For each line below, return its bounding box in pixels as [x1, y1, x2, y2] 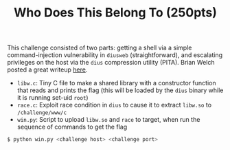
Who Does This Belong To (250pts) [13, 5, 218, 21]
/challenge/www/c [16, 109, 67, 116]
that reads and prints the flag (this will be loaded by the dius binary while [16, 86, 224, 94]
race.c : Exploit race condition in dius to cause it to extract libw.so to [16, 101, 211, 109]
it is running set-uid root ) [16, 94, 89, 102]
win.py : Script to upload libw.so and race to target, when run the [16, 116, 200, 124]
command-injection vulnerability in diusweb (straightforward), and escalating [7, 51, 223, 59]
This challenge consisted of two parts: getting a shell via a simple [7, 43, 192, 52]
